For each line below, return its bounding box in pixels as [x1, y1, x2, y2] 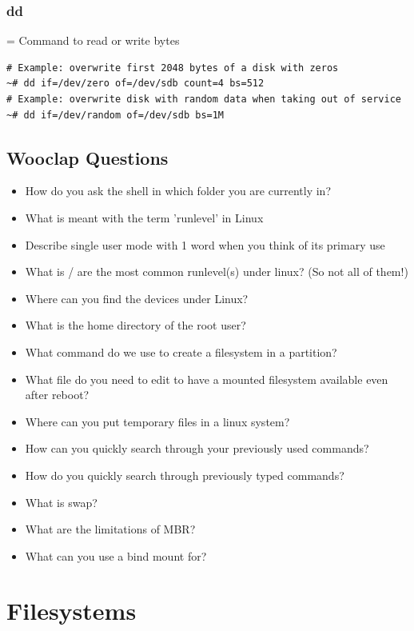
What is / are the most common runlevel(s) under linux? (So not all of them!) [25, 263, 408, 280]
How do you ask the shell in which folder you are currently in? [25, 182, 331, 199]
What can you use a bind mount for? [25, 547, 207, 564]
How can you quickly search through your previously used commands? [25, 440, 369, 457]
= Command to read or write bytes [6, 32, 180, 49]
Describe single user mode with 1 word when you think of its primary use [25, 236, 385, 253]
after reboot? [25, 386, 90, 403]
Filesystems [6, 594, 137, 627]
